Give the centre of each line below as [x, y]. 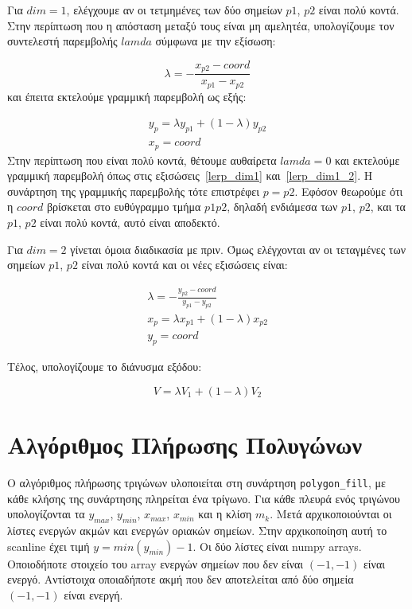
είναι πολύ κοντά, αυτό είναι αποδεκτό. [130, 222]
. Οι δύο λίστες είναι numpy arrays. [277, 546]
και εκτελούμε [367, 160]
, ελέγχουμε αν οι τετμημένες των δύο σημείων [174, 10]
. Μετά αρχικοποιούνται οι [331, 514]
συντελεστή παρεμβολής [62, 41]
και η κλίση [225, 514]
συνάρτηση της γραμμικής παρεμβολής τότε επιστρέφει [133, 191]
